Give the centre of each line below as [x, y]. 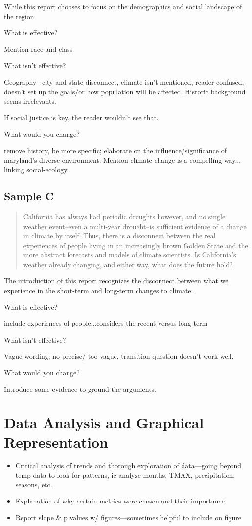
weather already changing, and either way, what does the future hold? [128, 264]
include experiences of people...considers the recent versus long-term [106, 323]
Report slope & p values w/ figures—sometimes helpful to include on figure [128, 517]
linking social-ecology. [36, 170]
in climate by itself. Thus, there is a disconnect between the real [119, 236]
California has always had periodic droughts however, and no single [124, 216]
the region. [20, 16]
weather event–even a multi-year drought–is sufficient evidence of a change [135, 226]
